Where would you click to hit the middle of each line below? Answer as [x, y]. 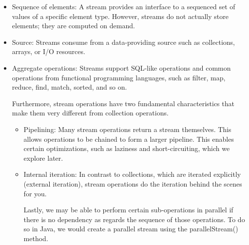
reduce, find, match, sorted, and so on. [69, 87]
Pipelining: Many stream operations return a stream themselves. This [127, 129]
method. [36, 238]
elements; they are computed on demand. [73, 26]
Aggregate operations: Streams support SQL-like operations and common [121, 67]
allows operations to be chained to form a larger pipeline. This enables [129, 139]
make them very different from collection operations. [90, 113]
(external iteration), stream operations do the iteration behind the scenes [133, 183]
